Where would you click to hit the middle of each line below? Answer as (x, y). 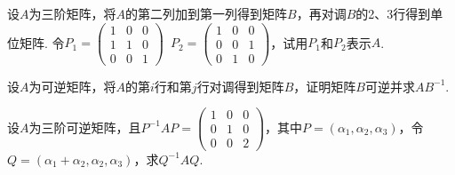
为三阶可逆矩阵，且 (85, 127)
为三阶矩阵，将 (72, 13)
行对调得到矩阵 (240, 86)
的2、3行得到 (393, 13)
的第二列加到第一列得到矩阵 (206, 13)
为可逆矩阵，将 (72, 86)
